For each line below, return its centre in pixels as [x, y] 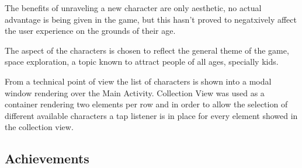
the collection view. [39, 127]
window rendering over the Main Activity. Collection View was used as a [135, 92]
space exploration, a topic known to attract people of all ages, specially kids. [142, 62]
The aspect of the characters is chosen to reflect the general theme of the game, [147, 50]
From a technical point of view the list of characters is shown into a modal [138, 81]
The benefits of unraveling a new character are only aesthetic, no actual [133, 8]
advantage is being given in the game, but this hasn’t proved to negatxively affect [151, 19]
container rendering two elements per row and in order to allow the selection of [146, 104]
